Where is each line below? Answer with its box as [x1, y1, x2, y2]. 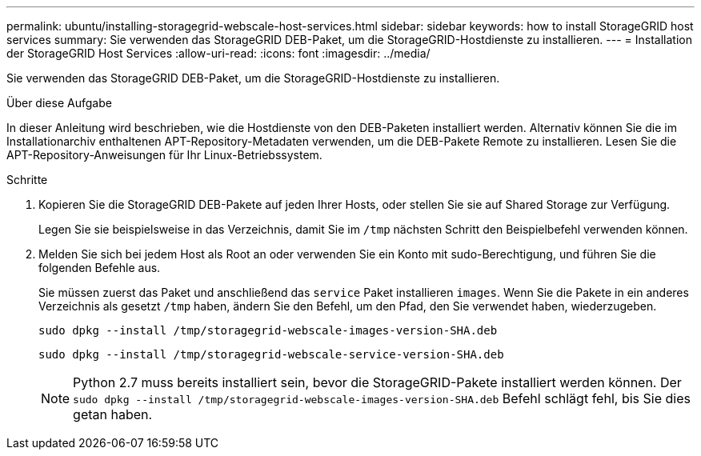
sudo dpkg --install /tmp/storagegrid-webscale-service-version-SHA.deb [38, 348, 504, 361]
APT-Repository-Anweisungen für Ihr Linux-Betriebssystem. [6, 148, 322, 162]
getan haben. [73, 406, 153, 422]
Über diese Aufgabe [6, 96, 112, 110]
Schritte [6, 173, 48, 186]
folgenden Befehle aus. [38, 261, 161, 274]
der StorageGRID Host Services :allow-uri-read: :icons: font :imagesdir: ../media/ [6, 46, 431, 60]
